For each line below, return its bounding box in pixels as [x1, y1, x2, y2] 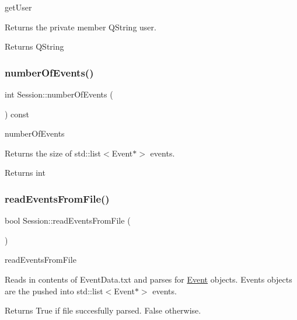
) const [5, 107, 30, 120]
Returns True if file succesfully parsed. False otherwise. [5, 304, 201, 316]
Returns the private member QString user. [5, 20, 156, 33]
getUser [5, 1, 32, 13]
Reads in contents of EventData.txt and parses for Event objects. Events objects [5, 273, 292, 285]
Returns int [5, 166, 46, 179]
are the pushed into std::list [5, 284, 103, 297]
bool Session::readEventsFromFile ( [5, 214, 131, 227]
